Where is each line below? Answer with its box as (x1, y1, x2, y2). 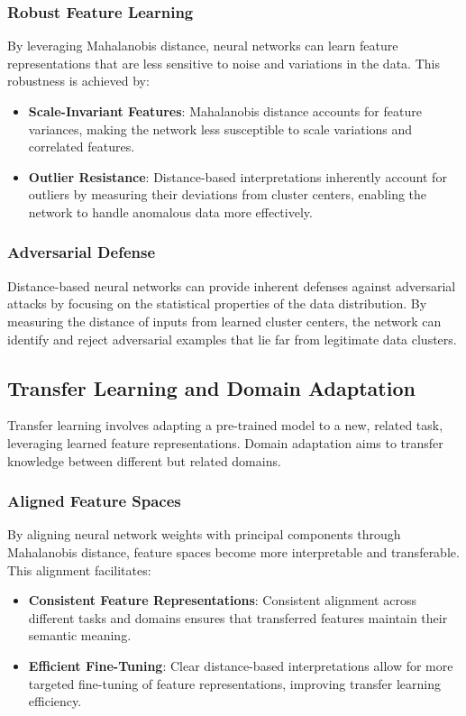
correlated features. (28, 137, 135, 156)
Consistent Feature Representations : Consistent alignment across (28, 591, 416, 610)
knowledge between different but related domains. (7, 451, 281, 470)
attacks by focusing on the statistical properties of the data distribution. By (7, 294, 427, 313)
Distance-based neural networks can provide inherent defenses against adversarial (7, 276, 456, 295)
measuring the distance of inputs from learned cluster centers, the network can (7, 311, 442, 330)
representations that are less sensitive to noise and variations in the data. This (7, 53, 440, 72)
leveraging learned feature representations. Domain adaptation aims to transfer (7, 433, 443, 452)
